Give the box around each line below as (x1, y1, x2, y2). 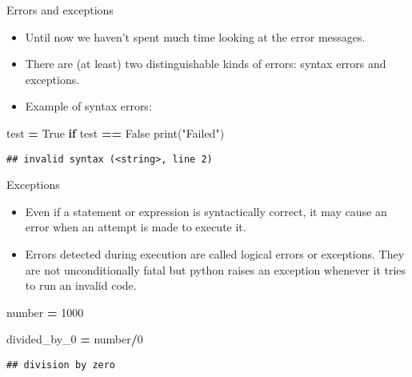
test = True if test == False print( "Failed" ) (6, 124, 225, 141)
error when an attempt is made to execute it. (25, 219, 246, 235)
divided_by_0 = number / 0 (6, 331, 143, 347)
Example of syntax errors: (25, 98, 152, 114)
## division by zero (6, 359, 116, 371)
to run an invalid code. (25, 277, 137, 294)
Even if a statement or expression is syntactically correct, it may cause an (25, 203, 387, 219)
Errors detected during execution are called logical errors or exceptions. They (25, 246, 405, 262)
